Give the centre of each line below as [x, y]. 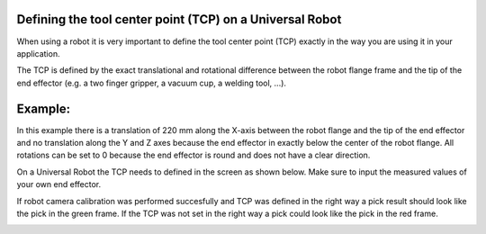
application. [38, 53]
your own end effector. [59, 184]
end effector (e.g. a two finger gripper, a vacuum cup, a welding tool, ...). [152, 83]
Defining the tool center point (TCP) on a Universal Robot [179, 19]
